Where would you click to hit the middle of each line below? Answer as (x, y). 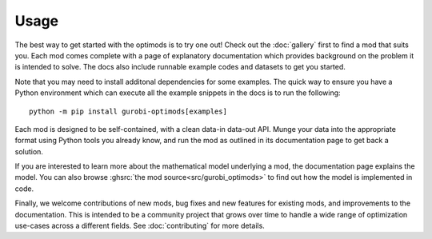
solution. (29, 151)
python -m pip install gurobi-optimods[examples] (128, 111)
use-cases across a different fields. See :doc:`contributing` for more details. (140, 226)
